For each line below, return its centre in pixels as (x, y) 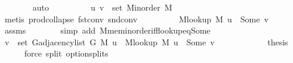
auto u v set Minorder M (102, 7)
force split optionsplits (66, 53)
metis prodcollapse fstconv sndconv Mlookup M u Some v (136, 19)
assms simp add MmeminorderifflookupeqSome (107, 30)
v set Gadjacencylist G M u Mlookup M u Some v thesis (146, 42)
